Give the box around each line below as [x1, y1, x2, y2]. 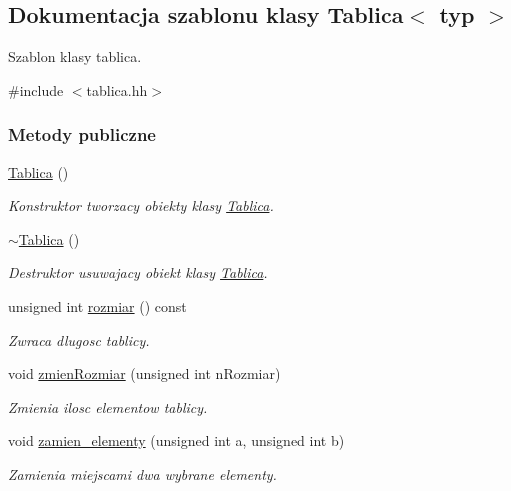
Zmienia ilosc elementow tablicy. [8, 396, 208, 417]
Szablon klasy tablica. [8, 46, 142, 67]
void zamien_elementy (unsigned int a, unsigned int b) [8, 430, 345, 451]
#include [8, 79, 64, 100]
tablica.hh [86, 79, 148, 100]
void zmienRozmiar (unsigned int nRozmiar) [8, 363, 281, 384]
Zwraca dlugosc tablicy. [8, 329, 150, 350]
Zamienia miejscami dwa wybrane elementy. [8, 463, 277, 484]
